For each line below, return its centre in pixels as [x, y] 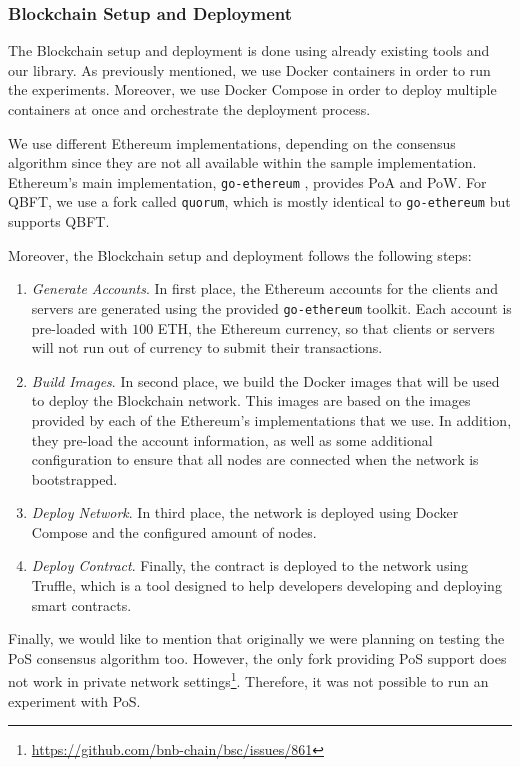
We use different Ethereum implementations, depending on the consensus [232, 142]
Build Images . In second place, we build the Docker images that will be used [265, 380]
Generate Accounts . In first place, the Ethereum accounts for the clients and [264, 288]
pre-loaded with [79, 327]
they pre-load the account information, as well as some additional [232, 439]
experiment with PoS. [74, 700]
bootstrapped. [74, 478]
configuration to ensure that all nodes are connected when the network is [255, 459]
